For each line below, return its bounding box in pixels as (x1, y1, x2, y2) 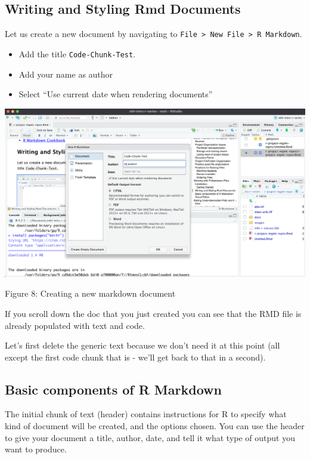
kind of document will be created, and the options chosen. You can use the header (5, 420, 305, 432)
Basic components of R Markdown (5, 380, 222, 398)
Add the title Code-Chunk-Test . (18, 47, 136, 60)
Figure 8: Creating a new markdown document (5, 287, 176, 300)
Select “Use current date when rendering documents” (18, 88, 213, 100)
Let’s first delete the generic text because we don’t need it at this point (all (5, 339, 280, 352)
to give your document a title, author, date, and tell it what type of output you (5, 431, 296, 443)
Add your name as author (18, 67, 113, 80)
